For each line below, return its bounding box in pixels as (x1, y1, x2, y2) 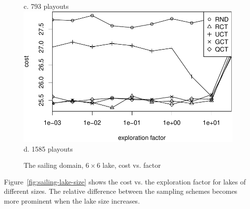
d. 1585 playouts (24, 143, 73, 154)
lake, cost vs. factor (102, 160, 161, 170)
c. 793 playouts (24, 1, 69, 11)
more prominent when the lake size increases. (4, 196, 140, 206)
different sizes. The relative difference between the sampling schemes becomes (4, 186, 238, 196)
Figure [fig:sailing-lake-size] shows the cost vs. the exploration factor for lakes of (4, 176, 246, 186)
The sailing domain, (24, 160, 84, 170)
